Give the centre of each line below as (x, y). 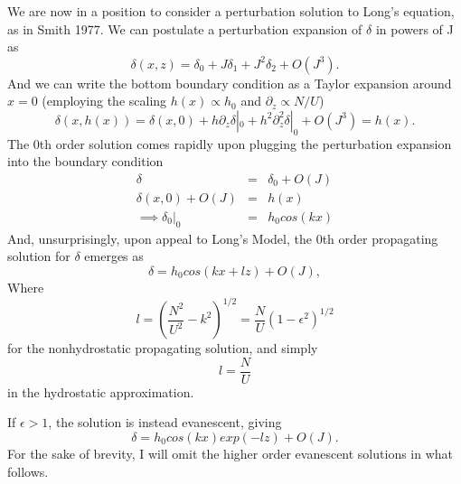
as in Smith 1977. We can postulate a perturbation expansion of (185, 28)
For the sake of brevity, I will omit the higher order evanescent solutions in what (230, 453)
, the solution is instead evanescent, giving (165, 422)
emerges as (114, 256)
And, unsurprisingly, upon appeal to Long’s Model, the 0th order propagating (223, 238)
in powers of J (414, 28)
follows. (28, 471)
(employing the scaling (104, 101)
